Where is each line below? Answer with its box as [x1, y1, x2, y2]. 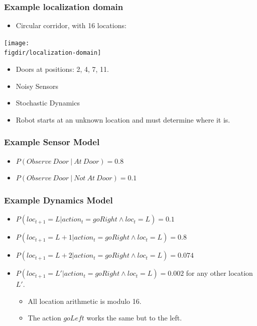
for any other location [186, 268, 253, 278]
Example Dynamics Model [4, 193, 113, 206]
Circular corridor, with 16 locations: [16, 20, 126, 31]
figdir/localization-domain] [4, 49, 101, 57]
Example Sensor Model [4, 136, 100, 148]
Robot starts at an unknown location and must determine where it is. [16, 114, 230, 125]
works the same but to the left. [86, 312, 182, 323]
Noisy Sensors [16, 80, 59, 91]
